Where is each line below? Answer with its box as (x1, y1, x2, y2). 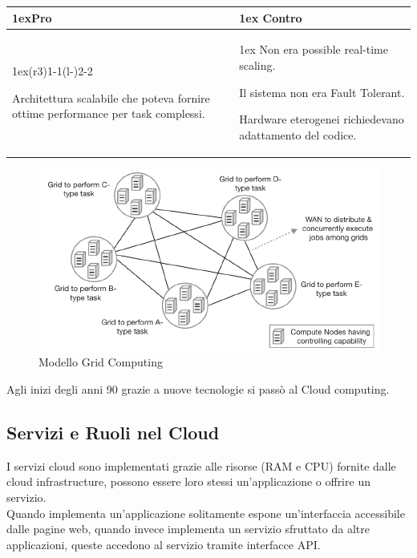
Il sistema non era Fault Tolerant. (239, 83, 405, 100)
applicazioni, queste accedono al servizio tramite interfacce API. (6, 536, 321, 552)
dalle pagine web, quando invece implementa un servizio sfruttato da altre (6, 520, 370, 537)
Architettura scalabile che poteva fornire (12, 89, 210, 106)
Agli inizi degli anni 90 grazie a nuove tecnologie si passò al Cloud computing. (6, 381, 390, 397)
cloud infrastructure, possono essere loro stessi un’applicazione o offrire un (6, 473, 370, 490)
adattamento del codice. (239, 126, 357, 143)
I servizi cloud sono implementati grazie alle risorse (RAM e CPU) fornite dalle (6, 457, 396, 474)
